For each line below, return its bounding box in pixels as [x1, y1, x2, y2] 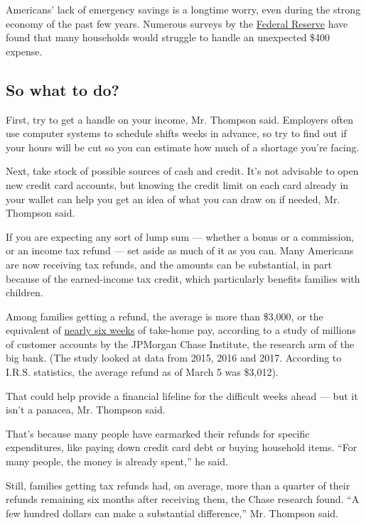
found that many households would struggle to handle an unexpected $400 [6, 30, 330, 45]
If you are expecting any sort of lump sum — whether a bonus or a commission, [6, 229, 355, 244]
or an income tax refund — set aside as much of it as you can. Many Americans [6, 243, 354, 258]
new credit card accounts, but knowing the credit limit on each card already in [6, 177, 349, 192]
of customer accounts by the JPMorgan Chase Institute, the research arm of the [6, 336, 355, 351]
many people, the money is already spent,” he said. [6, 454, 228, 469]
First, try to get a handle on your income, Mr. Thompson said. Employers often [6, 112, 353, 126]
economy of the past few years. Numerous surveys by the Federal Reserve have [6, 16, 348, 31]
